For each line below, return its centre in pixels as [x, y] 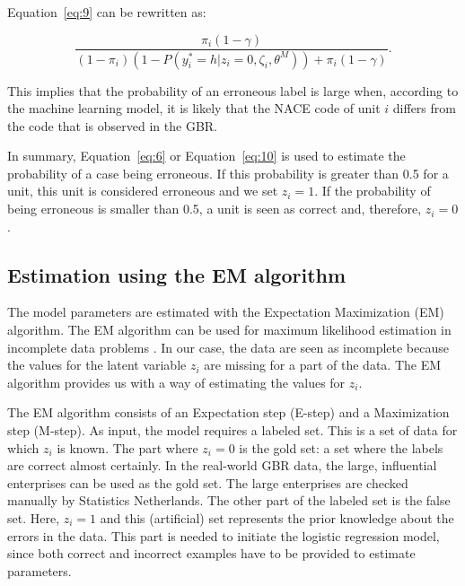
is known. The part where [127, 447]
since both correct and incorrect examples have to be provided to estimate [211, 553]
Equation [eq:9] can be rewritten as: [107, 12]
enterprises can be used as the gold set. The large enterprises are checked [208, 482]
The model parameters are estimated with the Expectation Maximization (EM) [226, 312]
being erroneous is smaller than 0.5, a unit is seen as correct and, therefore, [215, 209]
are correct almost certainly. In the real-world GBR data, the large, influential [222, 465]
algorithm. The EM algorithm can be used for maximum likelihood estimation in [229, 330]
